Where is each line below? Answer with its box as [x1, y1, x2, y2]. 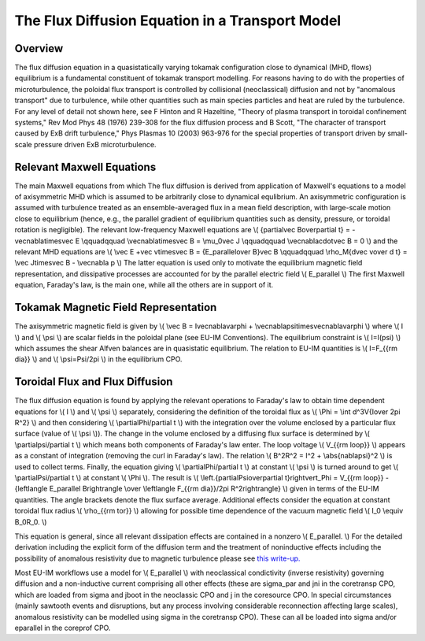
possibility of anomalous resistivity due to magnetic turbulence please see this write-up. [14, 554, 301, 563]
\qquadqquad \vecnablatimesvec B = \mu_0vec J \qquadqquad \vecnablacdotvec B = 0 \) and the [81, 236, 398, 246]
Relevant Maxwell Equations [14, 160, 157, 173]
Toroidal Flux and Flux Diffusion [14, 375, 173, 389]
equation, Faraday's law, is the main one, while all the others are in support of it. [14, 280, 274, 290]
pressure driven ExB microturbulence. [33, 139, 157, 149]
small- [386, 128, 408, 138]
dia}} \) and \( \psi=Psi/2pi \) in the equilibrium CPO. [14, 354, 183, 364]
